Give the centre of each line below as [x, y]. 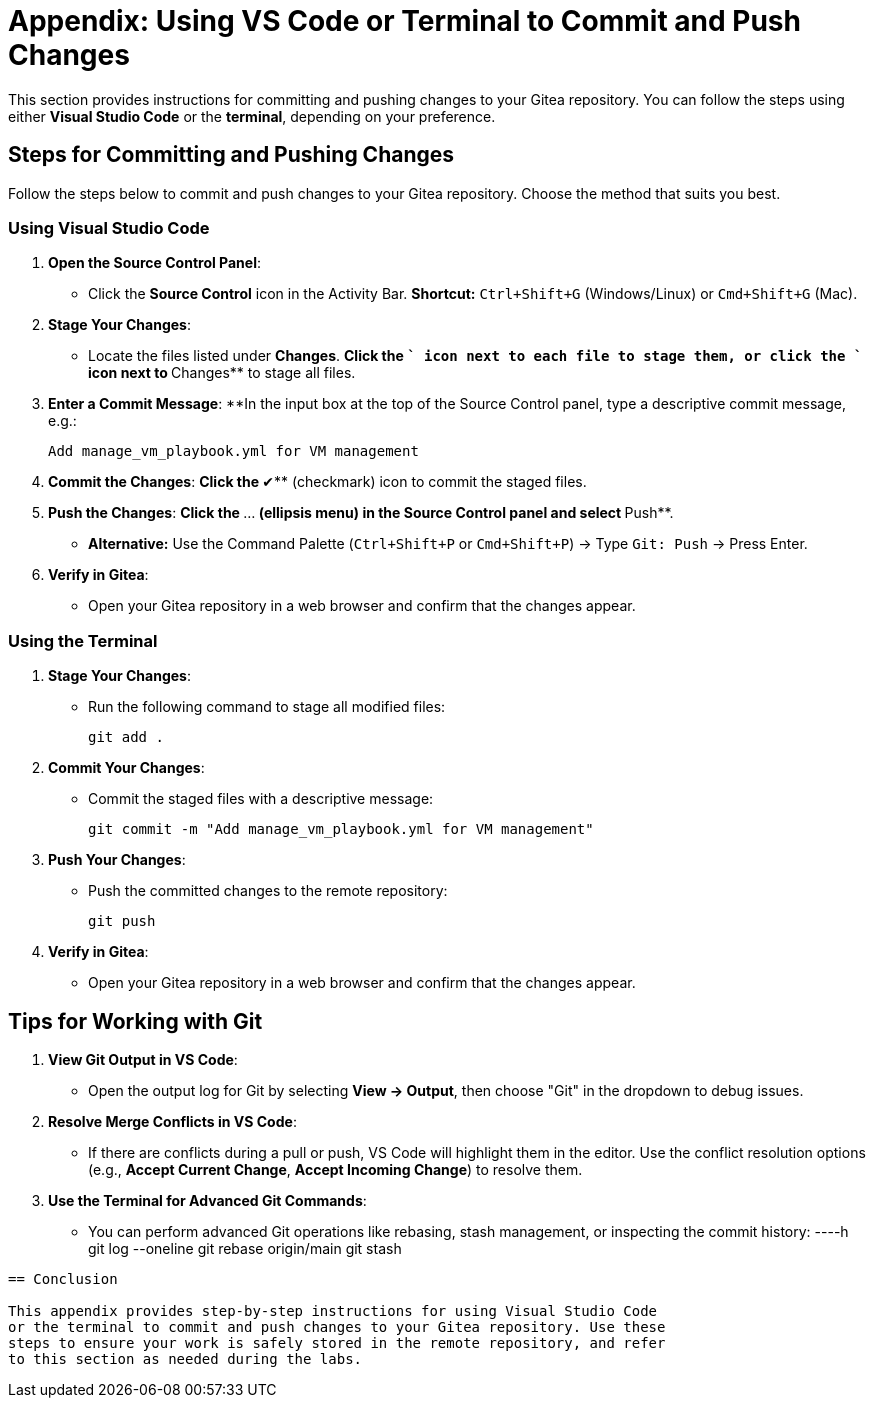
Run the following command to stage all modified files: [267, 707]
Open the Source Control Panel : [154, 263]
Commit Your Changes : [126, 768]
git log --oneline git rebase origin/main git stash [245, 1248]
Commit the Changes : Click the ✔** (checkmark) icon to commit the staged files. [317, 482]
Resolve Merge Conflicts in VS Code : [172, 1121]
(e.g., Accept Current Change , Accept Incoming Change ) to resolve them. [335, 1169]
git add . [126, 737]
